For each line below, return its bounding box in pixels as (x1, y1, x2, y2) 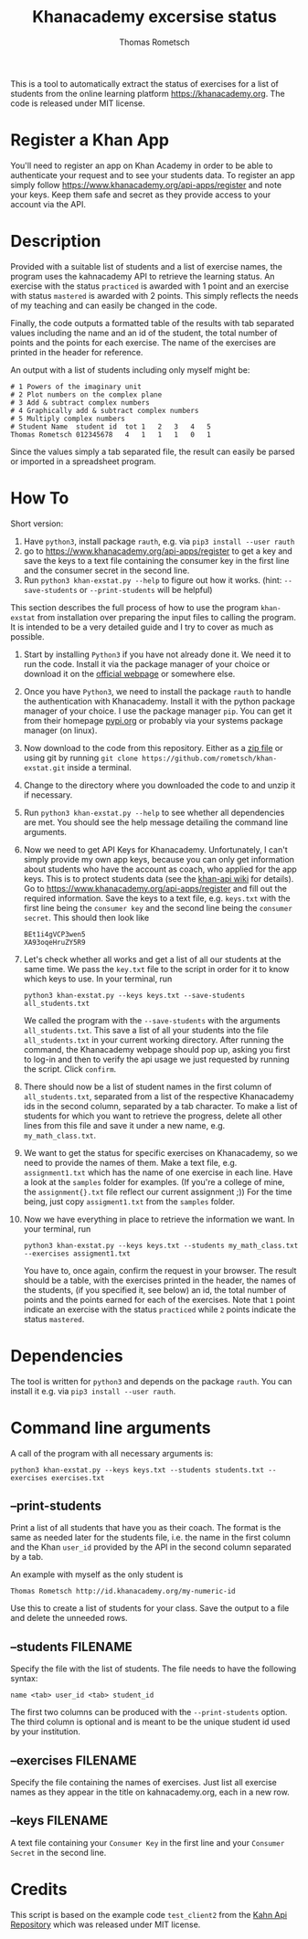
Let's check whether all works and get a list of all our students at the (23, 953, 281, 965)
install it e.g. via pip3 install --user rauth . (10, 1385, 176, 1396)
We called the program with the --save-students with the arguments (23, 1014, 281, 1025)
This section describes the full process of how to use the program (10, 601, 259, 613)
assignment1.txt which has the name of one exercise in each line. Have (23, 1167, 293, 1178)
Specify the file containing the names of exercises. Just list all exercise (10, 1777, 277, 1788)
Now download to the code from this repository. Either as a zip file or (23, 742, 283, 753)
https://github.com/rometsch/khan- (142, 754, 278, 763)
